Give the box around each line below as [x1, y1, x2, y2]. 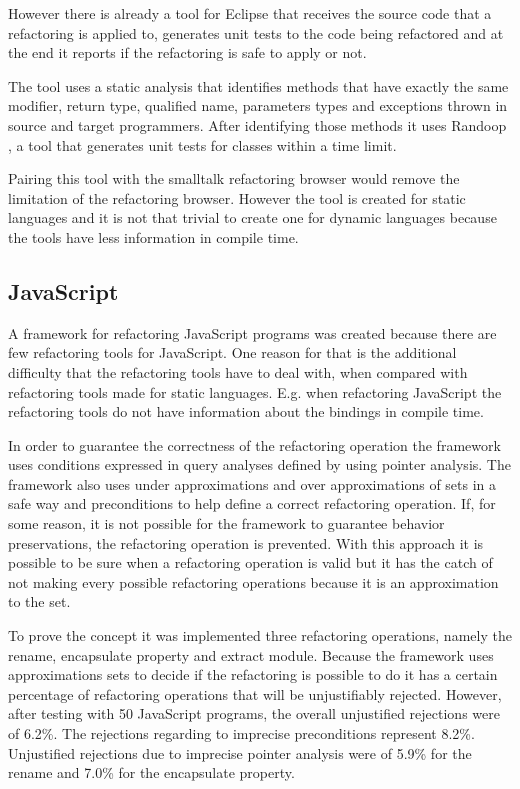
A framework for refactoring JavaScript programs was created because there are [8, 322, 497, 343]
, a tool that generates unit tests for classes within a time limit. [8, 134, 397, 155]
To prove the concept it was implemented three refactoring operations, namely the [8, 625, 512, 646]
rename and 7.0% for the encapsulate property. [8, 762, 295, 783]
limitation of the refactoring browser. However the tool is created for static [8, 187, 466, 208]
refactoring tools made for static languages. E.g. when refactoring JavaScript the [8, 381, 502, 402]
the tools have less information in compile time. [8, 226, 299, 247]
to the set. [8, 591, 71, 612]
